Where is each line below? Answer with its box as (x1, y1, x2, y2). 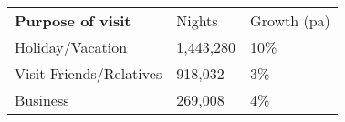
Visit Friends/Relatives (15, 63, 162, 84)
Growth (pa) (250, 10, 330, 31)
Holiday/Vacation (15, 36, 128, 57)
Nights (176, 10, 218, 31)
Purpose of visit (15, 10, 131, 31)
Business (15, 89, 69, 110)
